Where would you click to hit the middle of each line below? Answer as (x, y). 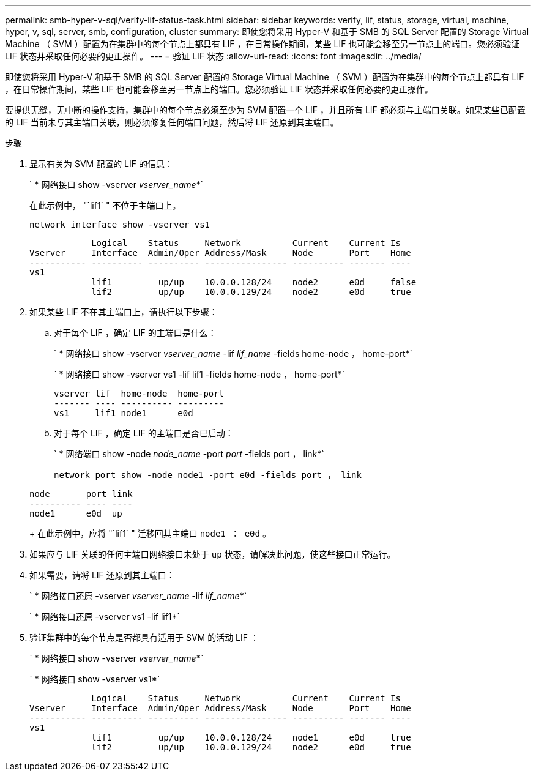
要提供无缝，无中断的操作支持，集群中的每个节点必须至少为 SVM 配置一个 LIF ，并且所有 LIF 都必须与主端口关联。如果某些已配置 (265, 110)
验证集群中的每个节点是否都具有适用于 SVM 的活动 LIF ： (144, 637)
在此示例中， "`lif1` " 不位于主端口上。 (105, 205)
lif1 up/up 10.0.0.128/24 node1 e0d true (251, 737)
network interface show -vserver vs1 (120, 225)
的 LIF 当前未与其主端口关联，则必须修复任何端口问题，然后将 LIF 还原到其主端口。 (172, 122)
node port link (81, 494)
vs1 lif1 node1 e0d (124, 413)
